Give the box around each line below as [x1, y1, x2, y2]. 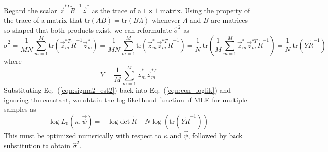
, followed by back [188, 130, 243, 141]
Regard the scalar [4, 5, 57, 15]
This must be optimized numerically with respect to [4, 130, 162, 141]
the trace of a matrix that [4, 15, 82, 25]
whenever [152, 15, 180, 25]
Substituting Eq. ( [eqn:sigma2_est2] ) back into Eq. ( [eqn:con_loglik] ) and [4, 85, 231, 95]
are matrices [211, 15, 248, 25]
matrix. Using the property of [160, 5, 250, 15]
